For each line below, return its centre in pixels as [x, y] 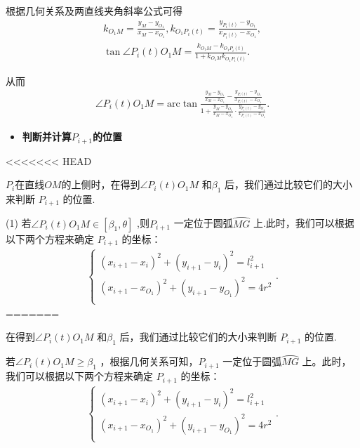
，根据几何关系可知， [149, 361]
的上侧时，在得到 [101, 184]
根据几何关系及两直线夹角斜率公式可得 [94, 11]
